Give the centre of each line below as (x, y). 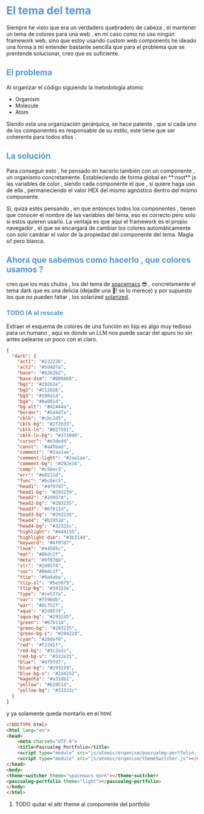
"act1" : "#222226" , (42, 362)
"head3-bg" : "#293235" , (47, 515)
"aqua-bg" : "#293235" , (46, 616)
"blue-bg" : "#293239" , (46, 668)
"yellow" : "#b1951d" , (44, 685)
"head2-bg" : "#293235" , (47, 504)
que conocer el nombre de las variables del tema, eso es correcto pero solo (101, 215)
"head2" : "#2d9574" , (43, 498)
